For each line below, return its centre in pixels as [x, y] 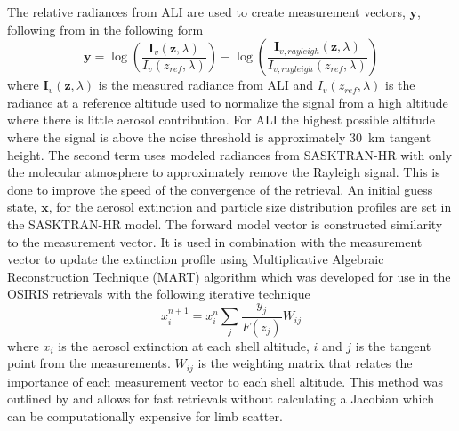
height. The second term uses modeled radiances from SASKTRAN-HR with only [230, 154]
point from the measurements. [89, 363]
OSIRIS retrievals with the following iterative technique [159, 294]
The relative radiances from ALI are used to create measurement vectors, [206, 12]
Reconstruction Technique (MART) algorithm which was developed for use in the [229, 276]
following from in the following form [105, 29]
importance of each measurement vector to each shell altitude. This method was [225, 381]
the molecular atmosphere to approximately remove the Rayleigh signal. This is [224, 172]
